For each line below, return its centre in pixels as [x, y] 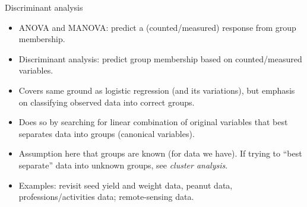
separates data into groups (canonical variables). [107, 133]
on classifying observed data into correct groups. [107, 102]
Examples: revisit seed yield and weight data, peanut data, [126, 185]
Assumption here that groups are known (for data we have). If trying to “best [160, 153]
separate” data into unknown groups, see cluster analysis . [123, 165]
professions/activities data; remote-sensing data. [106, 197]
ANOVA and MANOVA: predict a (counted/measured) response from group [157, 27]
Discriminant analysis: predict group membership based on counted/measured [160, 58]
